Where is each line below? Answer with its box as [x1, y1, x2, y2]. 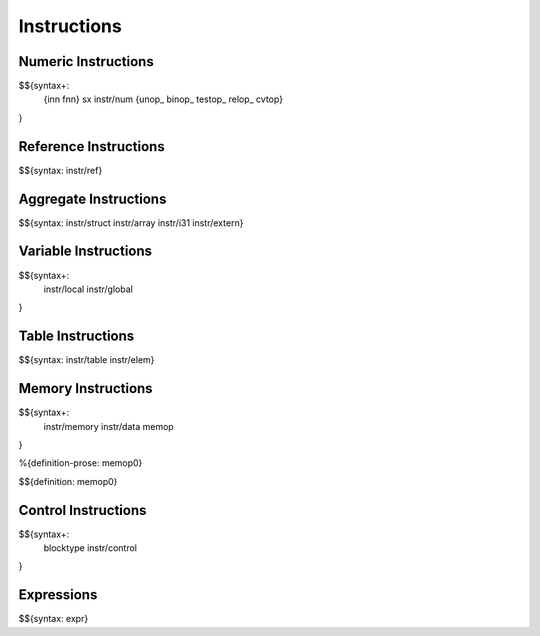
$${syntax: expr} [18, 613, 89, 625]
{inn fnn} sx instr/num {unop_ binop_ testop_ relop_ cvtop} [43, 93, 284, 105]
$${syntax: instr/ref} [18, 164, 103, 176]
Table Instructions [18, 328, 135, 345]
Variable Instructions [18, 243, 153, 260]
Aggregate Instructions [18, 190, 167, 207]
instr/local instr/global [43, 283, 134, 295]
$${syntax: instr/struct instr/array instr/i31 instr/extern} [18, 216, 244, 229]
